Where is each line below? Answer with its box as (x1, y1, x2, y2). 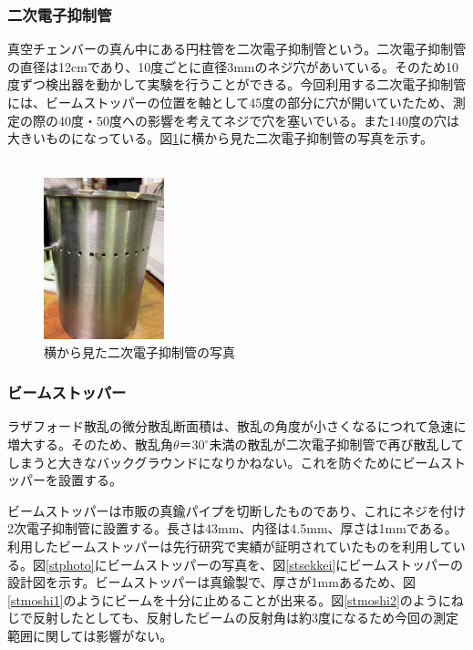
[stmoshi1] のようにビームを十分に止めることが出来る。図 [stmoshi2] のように (7, 590, 451, 609)
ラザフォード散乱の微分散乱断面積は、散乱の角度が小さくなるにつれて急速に (7, 417, 467, 436)
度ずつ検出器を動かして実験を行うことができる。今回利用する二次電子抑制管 (7, 75, 467, 94)
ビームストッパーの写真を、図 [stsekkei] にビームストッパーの (107, 554, 463, 573)
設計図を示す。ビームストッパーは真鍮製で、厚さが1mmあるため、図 (7, 573, 416, 592)
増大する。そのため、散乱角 (7, 435, 173, 454)
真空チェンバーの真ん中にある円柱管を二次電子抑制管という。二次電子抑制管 (7, 39, 467, 58)
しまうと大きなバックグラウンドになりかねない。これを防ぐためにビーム (7, 452, 441, 471)
